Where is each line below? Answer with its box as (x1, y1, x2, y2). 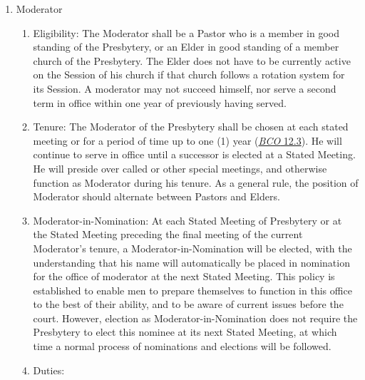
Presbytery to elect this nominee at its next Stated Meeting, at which (33, 324, 337, 339)
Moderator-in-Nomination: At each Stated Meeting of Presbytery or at (33, 212, 342, 227)
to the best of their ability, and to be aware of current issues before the (33, 297, 344, 312)
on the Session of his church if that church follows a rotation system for (33, 67, 345, 82)
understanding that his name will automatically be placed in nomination (33, 255, 350, 269)
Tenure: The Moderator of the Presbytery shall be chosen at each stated (33, 119, 349, 134)
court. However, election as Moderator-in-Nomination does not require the (33, 310, 358, 325)
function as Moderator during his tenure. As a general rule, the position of (33, 175, 359, 190)
